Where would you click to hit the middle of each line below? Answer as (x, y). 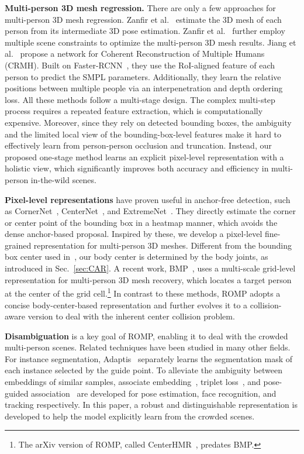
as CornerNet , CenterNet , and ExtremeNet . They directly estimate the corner (150, 211)
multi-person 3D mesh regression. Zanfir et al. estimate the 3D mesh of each (143, 19)
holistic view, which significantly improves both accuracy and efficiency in (137, 168)
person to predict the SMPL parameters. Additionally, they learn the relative (143, 76)
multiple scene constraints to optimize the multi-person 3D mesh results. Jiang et (151, 42)
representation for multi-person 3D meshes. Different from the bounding (163, 245)
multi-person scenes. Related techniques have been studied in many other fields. (148, 347)
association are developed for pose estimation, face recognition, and (154, 393)
